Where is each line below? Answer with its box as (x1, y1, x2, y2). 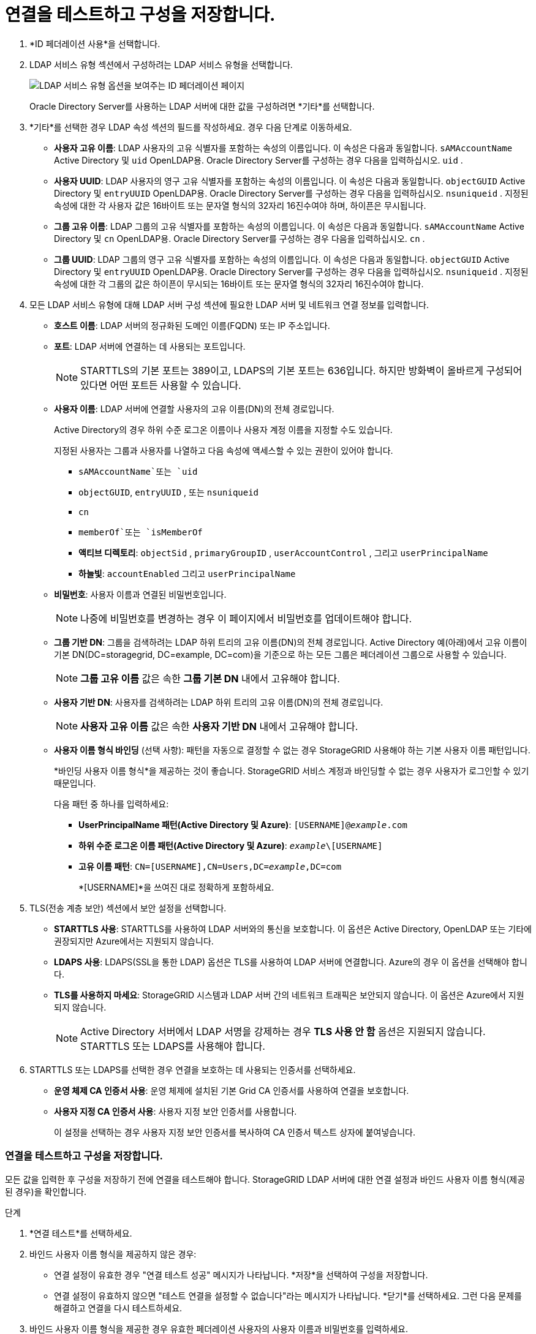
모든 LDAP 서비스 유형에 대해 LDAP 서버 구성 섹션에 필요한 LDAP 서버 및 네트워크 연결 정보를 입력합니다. (29, 299, 429, 310)
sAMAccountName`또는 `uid (78, 466, 198, 477)
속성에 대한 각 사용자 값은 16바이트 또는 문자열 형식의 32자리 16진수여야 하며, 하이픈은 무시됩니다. (54, 200, 426, 211)
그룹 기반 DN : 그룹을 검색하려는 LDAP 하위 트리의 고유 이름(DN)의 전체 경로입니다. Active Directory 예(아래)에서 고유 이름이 (54, 636, 527, 647)
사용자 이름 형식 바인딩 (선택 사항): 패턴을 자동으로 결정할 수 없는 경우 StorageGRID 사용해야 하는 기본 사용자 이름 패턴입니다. (54, 744, 530, 755)
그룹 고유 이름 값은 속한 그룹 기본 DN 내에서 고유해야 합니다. (80, 672, 340, 685)
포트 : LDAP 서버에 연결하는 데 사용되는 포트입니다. (54, 341, 246, 352)
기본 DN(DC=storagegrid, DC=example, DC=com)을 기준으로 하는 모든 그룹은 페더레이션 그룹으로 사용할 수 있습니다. (54, 649, 507, 660)
